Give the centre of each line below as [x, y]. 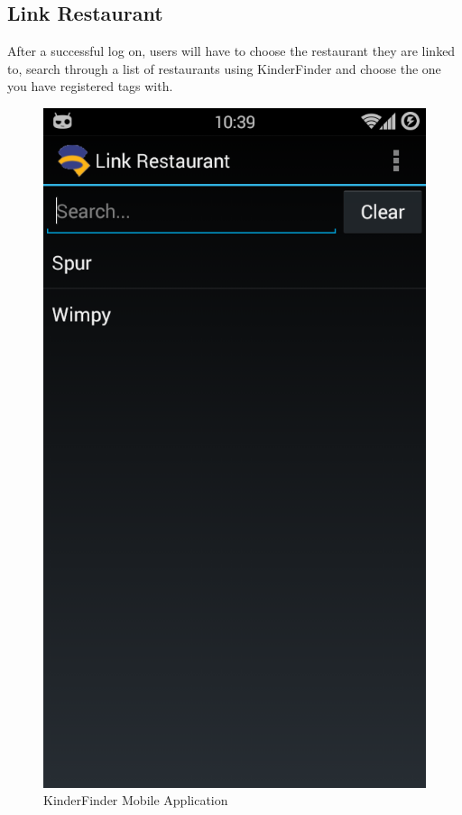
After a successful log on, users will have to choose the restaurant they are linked [231, 51]
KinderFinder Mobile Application [136, 800]
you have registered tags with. [90, 86]
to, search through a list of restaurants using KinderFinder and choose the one [224, 68]
